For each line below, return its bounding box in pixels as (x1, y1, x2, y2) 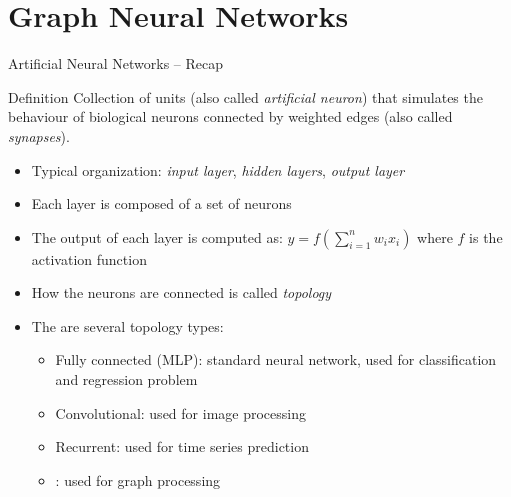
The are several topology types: (31, 315, 224, 336)
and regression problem (55, 369, 198, 390)
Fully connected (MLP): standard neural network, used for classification (55, 349, 497, 370)
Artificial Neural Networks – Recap (8, 53, 224, 74)
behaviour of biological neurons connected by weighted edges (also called (8, 106, 453, 127)
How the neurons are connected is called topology (31, 282, 332, 303)
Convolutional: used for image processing (55, 402, 306, 423)
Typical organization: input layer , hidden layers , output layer (31, 159, 405, 180)
